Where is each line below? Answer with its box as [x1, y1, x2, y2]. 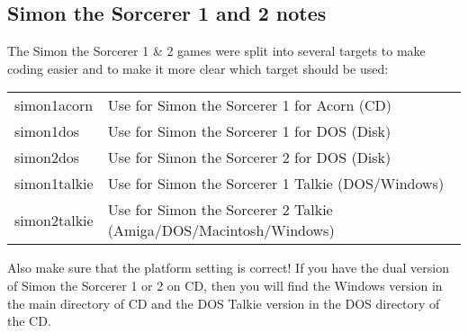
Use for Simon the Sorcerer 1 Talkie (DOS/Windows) [107, 173, 445, 194]
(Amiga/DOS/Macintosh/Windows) [107, 220, 335, 241]
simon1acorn [14, 94, 94, 116]
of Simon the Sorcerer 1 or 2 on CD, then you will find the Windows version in [7, 275, 443, 294]
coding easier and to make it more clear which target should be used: [7, 58, 389, 77]
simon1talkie [14, 173, 94, 194]
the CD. [7, 311, 51, 330]
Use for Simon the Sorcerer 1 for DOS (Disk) [107, 121, 391, 142]
